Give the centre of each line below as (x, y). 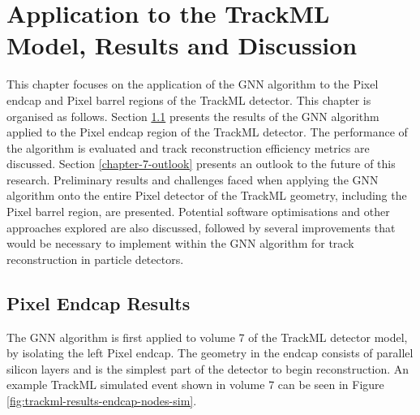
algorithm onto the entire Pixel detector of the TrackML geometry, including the (207, 195)
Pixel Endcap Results (99, 303)
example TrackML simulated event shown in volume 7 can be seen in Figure (195, 385)
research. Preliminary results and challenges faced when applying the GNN (193, 179)
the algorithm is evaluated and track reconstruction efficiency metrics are (188, 147)
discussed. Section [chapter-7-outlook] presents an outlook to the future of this (201, 164)
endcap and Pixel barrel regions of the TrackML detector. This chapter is (189, 99)
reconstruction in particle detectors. (95, 259)
